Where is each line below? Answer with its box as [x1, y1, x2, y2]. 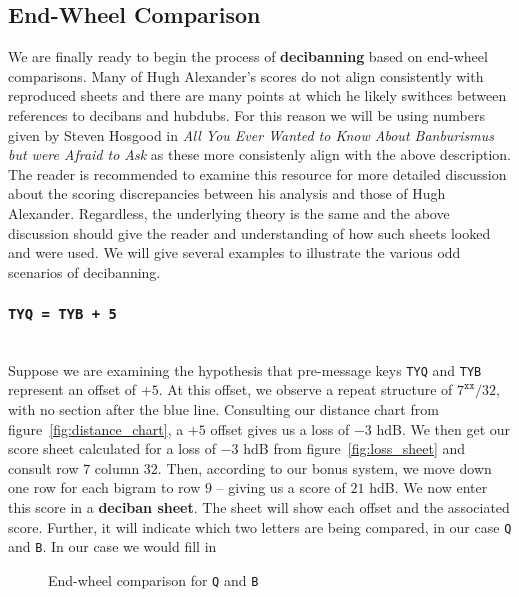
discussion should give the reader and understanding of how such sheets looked [8, 222, 491, 243]
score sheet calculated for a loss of [8, 438, 217, 459]
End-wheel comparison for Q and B [48, 569, 259, 590]
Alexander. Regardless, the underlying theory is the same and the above [8, 202, 450, 223]
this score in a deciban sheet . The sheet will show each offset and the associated [8, 496, 510, 517]
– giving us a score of [216, 477, 346, 498]
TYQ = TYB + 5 [8, 306, 117, 323]
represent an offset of [8, 379, 137, 400]
